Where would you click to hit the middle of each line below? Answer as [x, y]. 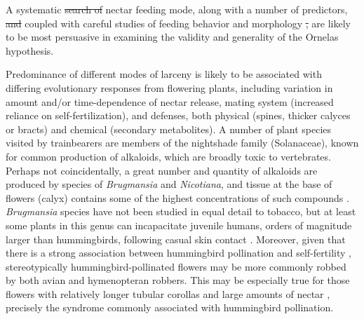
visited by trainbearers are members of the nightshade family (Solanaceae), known [182, 143]
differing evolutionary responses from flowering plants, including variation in [169, 87]
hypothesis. [30, 50]
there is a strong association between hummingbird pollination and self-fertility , [178, 253]
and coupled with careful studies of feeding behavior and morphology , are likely [178, 23]
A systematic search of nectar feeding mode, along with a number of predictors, [177, 9]
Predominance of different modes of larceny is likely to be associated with [164, 74]
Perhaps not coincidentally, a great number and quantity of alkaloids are [162, 170]
